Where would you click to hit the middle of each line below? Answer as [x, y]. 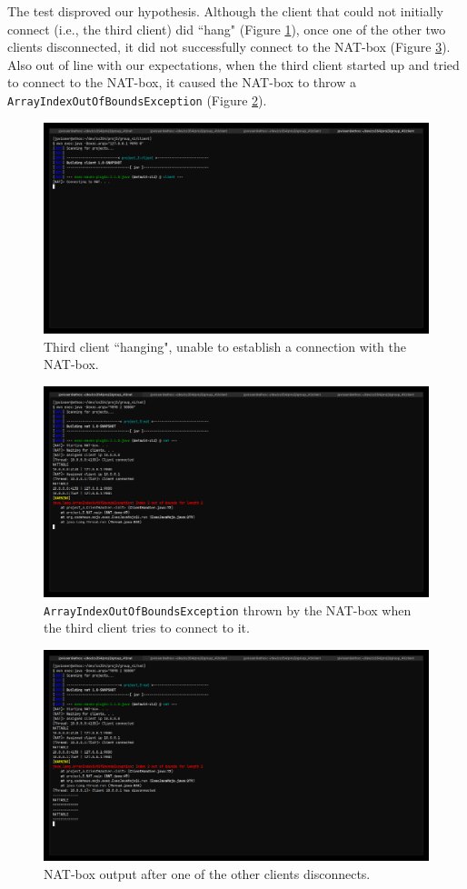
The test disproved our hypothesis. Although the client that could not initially [225, 11]
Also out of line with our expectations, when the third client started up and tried [233, 64]
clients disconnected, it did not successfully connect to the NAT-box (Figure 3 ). [229, 47]
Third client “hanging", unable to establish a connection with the [225, 346]
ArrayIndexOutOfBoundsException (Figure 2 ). [137, 100]
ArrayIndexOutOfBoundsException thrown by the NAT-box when [228, 609]
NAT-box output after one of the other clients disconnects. [207, 873]
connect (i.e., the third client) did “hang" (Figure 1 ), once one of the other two [227, 29]
